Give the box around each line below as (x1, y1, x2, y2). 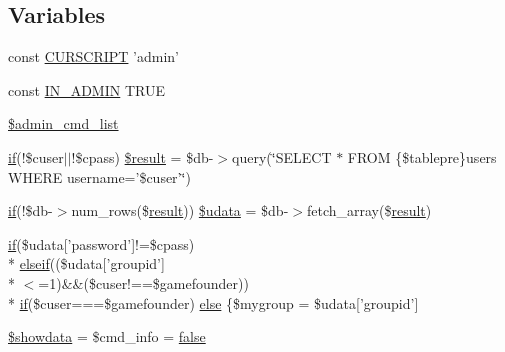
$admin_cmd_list (8, 113, 119, 134)
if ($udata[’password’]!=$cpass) (8, 233, 195, 254)
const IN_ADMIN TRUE (8, 79, 165, 100)
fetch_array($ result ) (306, 200, 432, 221)
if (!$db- (8, 200, 53, 221)
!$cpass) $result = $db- (71, 146, 214, 167)
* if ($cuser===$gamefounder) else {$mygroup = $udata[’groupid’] (8, 292, 419, 313)
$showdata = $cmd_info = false (8, 326, 206, 347)
